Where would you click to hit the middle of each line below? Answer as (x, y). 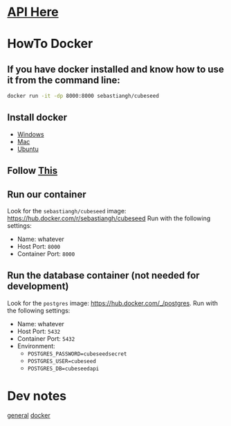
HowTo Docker (50, 44)
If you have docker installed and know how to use (116, 69)
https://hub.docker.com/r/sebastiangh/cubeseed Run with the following (109, 218)
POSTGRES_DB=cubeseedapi (63, 369)
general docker (29, 415)
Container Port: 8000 (46, 254)
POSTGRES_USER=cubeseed (62, 361)
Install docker (37, 117)
